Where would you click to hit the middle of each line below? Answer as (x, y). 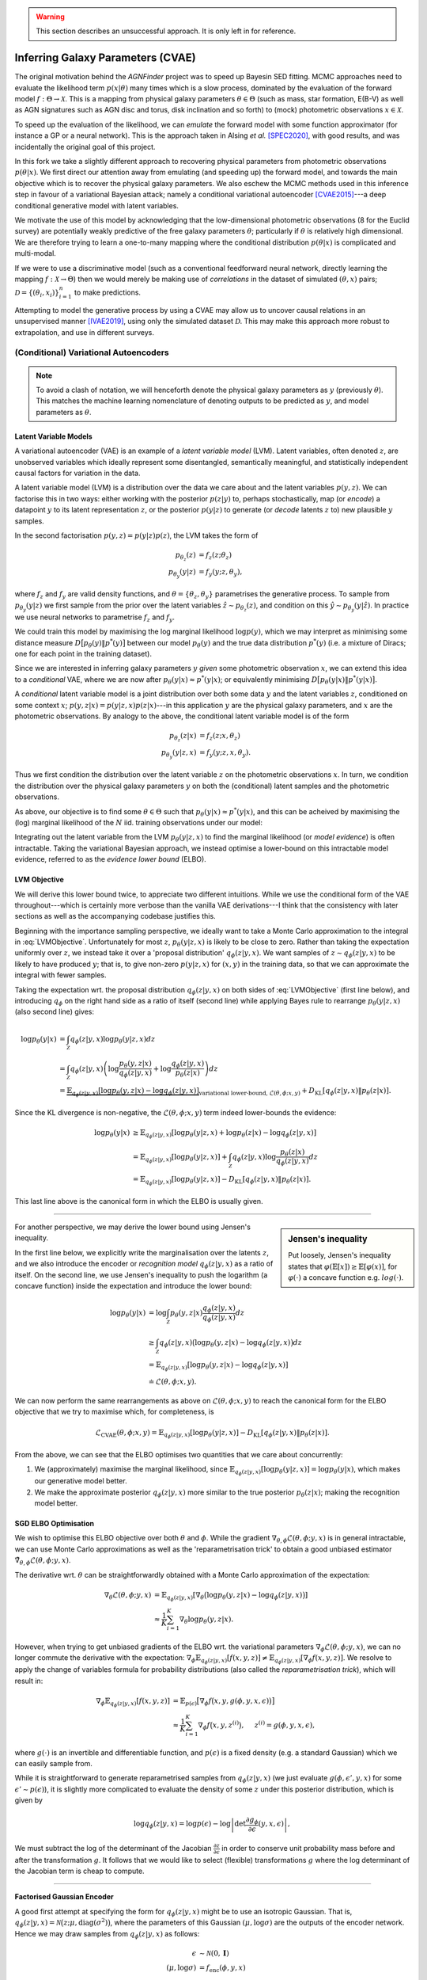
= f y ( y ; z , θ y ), (221, 573)
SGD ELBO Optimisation (55, 1523)
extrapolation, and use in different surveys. (84, 332)
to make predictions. (108, 292)
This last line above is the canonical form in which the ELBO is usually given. (139, 1201)
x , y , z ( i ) (226, 1725)
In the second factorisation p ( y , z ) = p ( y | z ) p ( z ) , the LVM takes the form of (136, 535)
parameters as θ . (64, 412)
